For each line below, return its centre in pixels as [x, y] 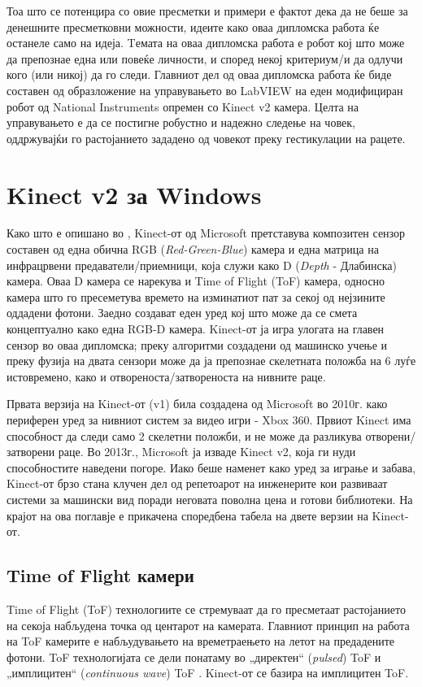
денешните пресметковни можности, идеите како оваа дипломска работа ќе [193, 26]
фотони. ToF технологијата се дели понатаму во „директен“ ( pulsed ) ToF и [194, 657]
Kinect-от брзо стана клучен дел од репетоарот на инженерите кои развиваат [197, 483]
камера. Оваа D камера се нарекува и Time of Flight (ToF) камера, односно [196, 281]
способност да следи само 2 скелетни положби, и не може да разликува [184, 435]
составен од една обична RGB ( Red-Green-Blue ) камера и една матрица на [193, 249]
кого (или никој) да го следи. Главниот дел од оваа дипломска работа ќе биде [199, 74]
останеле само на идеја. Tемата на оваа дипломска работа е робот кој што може [206, 43]
